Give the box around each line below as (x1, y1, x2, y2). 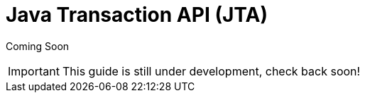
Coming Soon (6, 39, 70, 52)
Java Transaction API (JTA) (6, 3, 268, 27)
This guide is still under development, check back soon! (62, 63, 361, 78)
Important (8, 63, 60, 78)
